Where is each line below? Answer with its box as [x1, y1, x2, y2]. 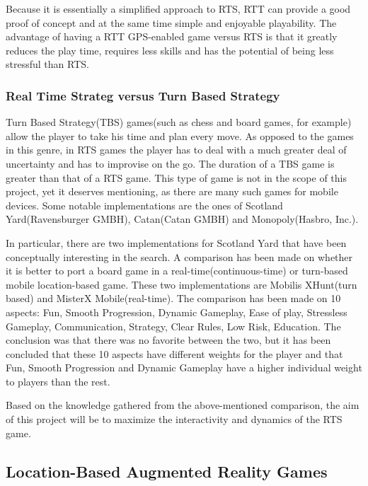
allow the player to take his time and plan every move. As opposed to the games [6, 128, 354, 143]
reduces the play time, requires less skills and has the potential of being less [6, 42, 334, 57]
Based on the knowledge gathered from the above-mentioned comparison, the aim [6, 398, 360, 412]
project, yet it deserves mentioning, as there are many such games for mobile [6, 184, 338, 199]
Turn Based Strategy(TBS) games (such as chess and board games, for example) [6, 115, 352, 129]
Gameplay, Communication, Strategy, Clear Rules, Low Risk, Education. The [6, 318, 341, 333]
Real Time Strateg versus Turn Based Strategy [6, 86, 280, 104]
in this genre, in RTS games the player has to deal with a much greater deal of [6, 142, 347, 157]
